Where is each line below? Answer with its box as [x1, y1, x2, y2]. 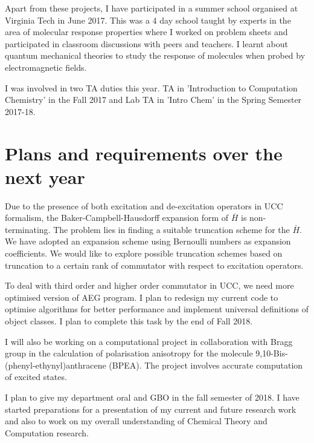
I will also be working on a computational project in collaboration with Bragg [5, 335, 293, 347]
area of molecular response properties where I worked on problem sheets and [5, 25, 288, 38]
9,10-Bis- [255, 347, 288, 359]
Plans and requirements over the [5, 140, 283, 165]
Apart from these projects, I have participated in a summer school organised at [5, 2, 298, 14]
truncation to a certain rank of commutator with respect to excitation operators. [5, 258, 304, 271]
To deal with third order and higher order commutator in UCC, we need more [5, 279, 294, 292]
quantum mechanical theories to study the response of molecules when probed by [5, 49, 306, 62]
